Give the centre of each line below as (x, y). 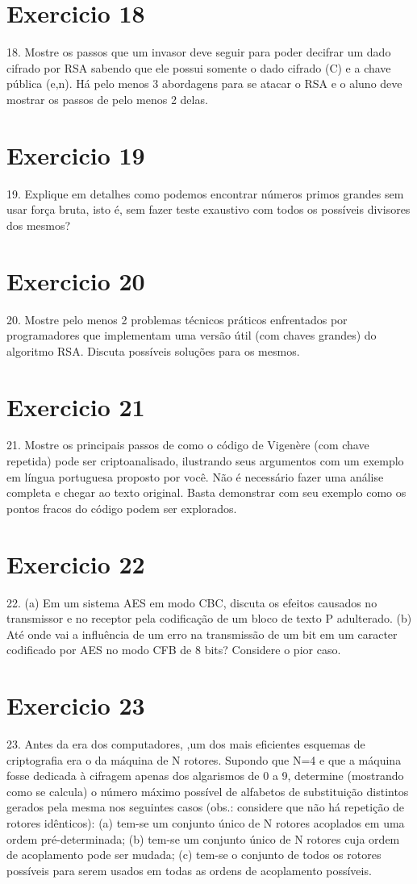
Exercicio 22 (76, 563)
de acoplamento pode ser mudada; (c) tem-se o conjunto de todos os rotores (194, 855)
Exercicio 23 (76, 705)
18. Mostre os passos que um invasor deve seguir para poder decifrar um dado (199, 52)
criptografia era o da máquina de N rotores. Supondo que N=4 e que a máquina (204, 759)
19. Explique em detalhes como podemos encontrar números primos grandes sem (205, 193)
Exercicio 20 (76, 280)
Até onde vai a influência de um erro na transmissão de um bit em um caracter (202, 634)
